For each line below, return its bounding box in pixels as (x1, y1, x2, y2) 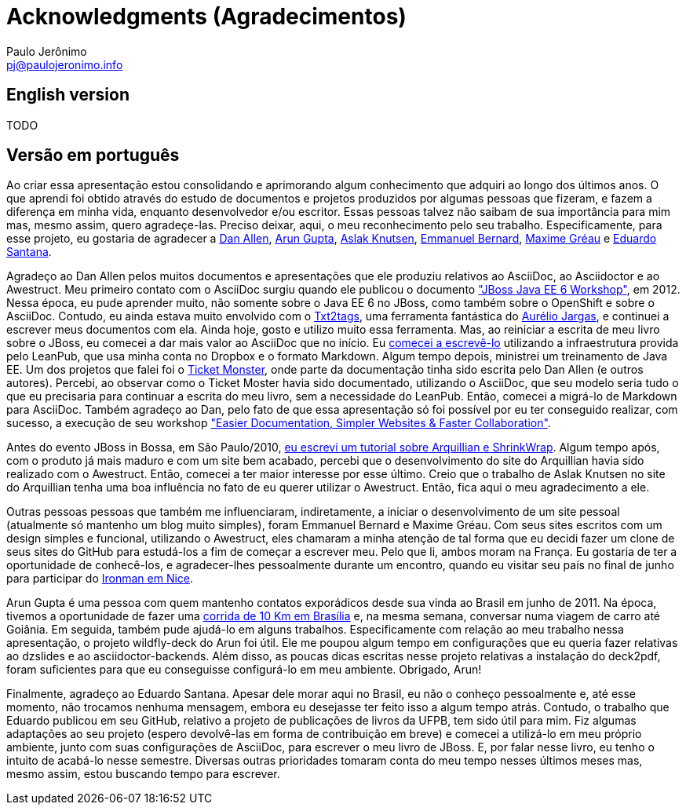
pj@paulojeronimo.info (6, 57, 123, 71)
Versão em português (6, 145, 180, 166)
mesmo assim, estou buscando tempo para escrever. (6, 767, 280, 781)
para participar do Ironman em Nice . (6, 572, 194, 586)
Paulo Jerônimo (6, 44, 87, 58)
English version (6, 85, 130, 105)
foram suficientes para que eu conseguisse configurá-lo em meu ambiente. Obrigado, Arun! (6, 663, 482, 677)
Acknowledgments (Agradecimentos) (6, 3, 407, 30)
